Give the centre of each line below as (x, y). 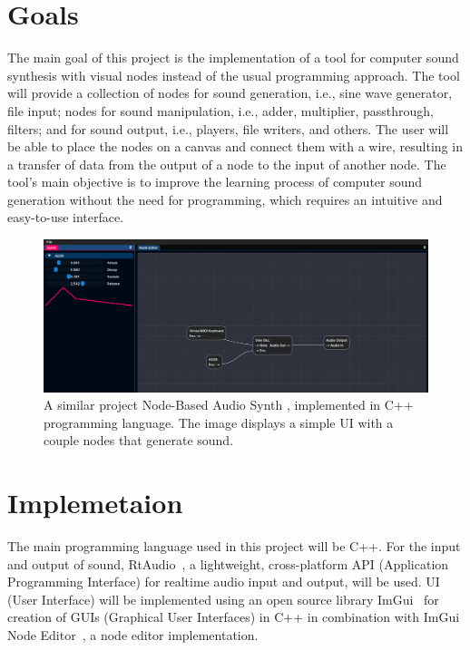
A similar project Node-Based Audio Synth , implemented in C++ (229, 405)
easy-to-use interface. (66, 217)
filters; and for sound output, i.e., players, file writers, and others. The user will (228, 128)
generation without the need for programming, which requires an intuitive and (225, 199)
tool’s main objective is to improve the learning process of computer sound (215, 182)
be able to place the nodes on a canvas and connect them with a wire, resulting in (235, 146)
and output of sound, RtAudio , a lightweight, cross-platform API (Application (228, 563)
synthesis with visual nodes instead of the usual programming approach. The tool (234, 75)
